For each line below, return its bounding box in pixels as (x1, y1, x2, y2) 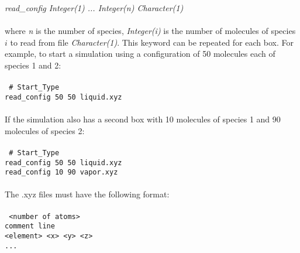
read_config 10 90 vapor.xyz (5, 168, 118, 177)
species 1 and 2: (5, 59, 61, 71)
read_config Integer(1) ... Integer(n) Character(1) (5, 2, 184, 13)
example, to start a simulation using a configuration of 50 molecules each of (5, 47, 275, 60)
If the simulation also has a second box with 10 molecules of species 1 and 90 (5, 113, 281, 125)
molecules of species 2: (5, 124, 85, 136)
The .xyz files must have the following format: (5, 188, 170, 200)
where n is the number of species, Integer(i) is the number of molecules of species (5, 25, 296, 37)
